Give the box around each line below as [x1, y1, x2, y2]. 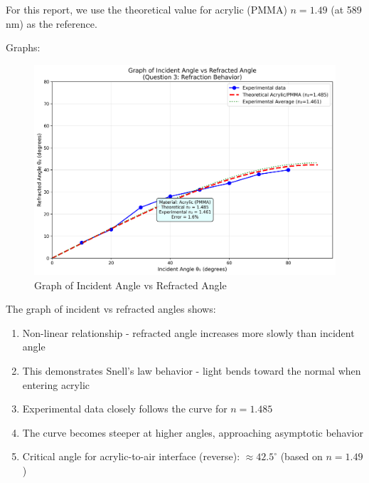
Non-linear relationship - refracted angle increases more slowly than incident [22, 325, 355, 340]
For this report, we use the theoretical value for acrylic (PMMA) [6, 2, 287, 16]
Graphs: [6, 40, 41, 55]
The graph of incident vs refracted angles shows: [6, 301, 216, 316]
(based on [280, 449, 323, 464]
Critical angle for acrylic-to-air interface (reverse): [22, 449, 240, 464]
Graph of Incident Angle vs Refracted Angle [34, 277, 227, 292]
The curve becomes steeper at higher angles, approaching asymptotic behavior [22, 425, 364, 440]
